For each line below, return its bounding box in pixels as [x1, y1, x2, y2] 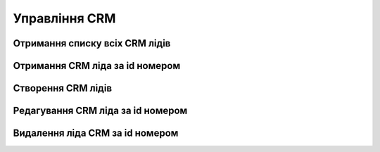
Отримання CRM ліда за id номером [13, 60, 181, 72]
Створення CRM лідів [13, 82, 113, 94]
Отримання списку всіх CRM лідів [13, 37, 171, 49]
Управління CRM [13, 11, 116, 26]
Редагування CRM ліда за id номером [13, 105, 188, 117]
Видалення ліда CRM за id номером [13, 127, 179, 139]
